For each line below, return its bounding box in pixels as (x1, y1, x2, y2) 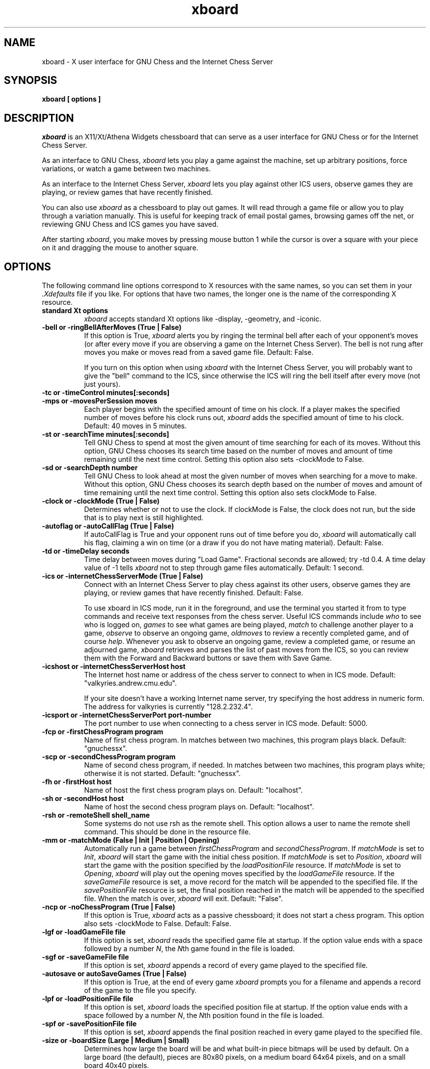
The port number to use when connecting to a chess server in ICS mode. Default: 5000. (84, 719, 368, 728)
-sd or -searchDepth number (42, 463, 138, 472)
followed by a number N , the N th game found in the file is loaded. (84, 944, 295, 953)
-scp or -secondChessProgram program (42, 752, 176, 761)
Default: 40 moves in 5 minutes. (84, 422, 187, 430)
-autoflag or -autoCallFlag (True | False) (42, 522, 174, 531)
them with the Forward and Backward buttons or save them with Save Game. (84, 654, 332, 663)
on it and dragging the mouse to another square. (42, 243, 198, 252)
